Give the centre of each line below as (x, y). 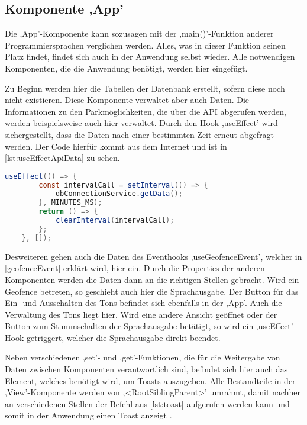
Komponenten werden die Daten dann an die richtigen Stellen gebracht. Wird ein (152, 279)
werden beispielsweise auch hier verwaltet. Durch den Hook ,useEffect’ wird (141, 123)
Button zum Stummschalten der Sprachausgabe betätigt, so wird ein (129, 326)
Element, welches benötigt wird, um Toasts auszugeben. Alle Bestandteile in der (150, 380)
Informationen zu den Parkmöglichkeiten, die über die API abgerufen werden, (146, 111)
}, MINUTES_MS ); (70, 203)
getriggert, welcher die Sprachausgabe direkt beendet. (123, 337)
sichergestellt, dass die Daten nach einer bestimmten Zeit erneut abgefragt (139, 134)
